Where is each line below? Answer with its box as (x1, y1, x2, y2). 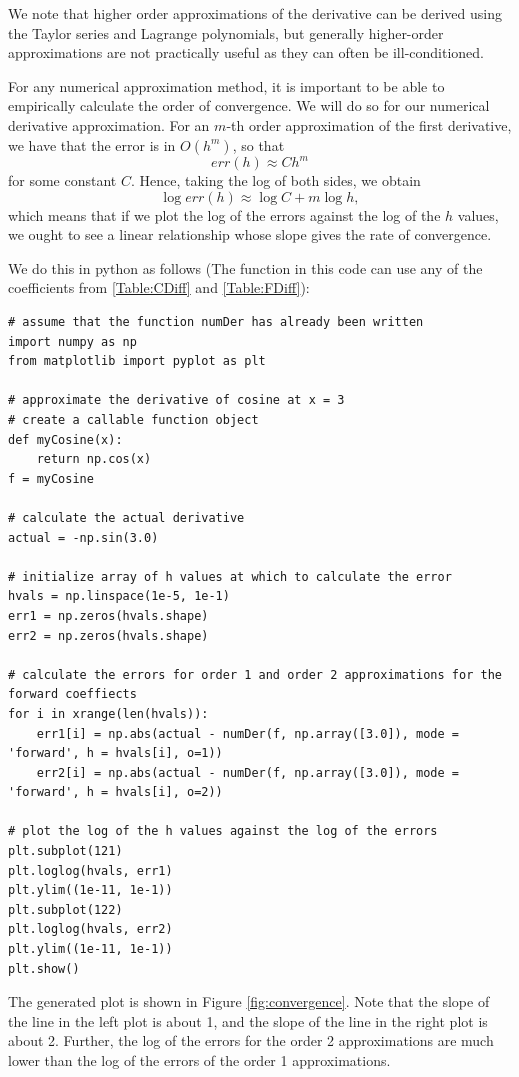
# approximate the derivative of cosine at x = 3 (8, 393, 345, 408)
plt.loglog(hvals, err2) (8, 922, 173, 937)
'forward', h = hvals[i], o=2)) (8, 785, 223, 800)
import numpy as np (8, 334, 137, 349)
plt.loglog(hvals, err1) (8, 863, 173, 878)
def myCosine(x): (8, 432, 123, 447)
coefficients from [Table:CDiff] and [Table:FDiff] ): (8, 277, 310, 298)
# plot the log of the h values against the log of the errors (8, 824, 438, 839)
